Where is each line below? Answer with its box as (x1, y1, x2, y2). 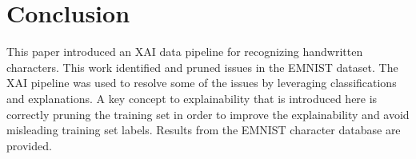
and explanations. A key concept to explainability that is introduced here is (6, 89, 378, 106)
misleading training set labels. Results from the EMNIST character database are (6, 121, 401, 138)
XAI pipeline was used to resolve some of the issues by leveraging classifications (6, 74, 397, 91)
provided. (6, 137, 52, 153)
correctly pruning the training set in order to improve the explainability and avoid (6, 105, 410, 122)
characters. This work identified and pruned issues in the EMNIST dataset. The (6, 58, 398, 75)
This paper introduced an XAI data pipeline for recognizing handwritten (6, 43, 363, 60)
